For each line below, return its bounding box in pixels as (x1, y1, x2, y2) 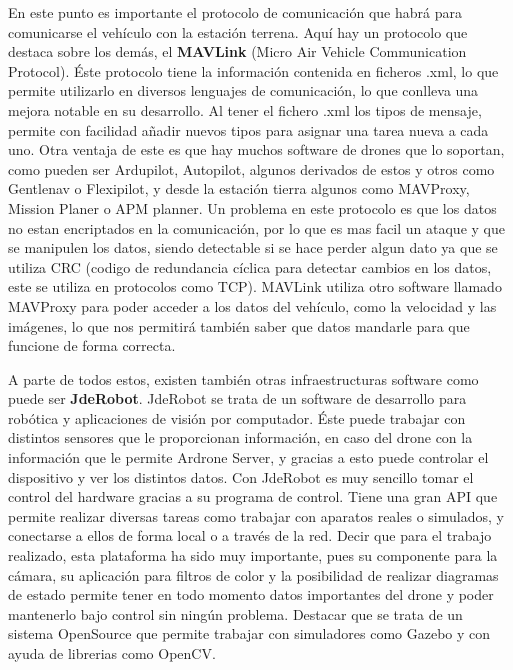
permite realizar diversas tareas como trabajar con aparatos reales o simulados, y (8, 505, 504, 526)
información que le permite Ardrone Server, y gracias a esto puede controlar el (8, 447, 489, 468)
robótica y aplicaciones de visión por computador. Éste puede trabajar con (8, 407, 466, 428)
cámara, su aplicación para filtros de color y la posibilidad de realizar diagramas (8, 564, 499, 585)
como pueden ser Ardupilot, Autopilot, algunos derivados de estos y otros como (8, 158, 495, 179)
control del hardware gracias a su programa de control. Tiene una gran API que (8, 486, 498, 507)
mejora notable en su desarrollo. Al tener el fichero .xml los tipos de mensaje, (8, 99, 482, 120)
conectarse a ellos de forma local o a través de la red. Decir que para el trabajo (8, 525, 492, 546)
